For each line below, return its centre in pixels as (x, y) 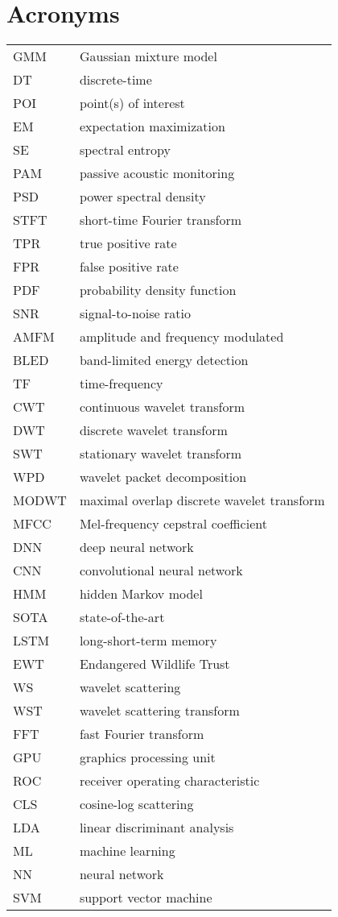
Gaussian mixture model (148, 56)
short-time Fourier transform (160, 220)
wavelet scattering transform (159, 711)
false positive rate (129, 267)
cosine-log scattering (136, 804)
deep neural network (136, 547)
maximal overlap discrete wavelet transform (202, 500)
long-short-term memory (148, 641)
